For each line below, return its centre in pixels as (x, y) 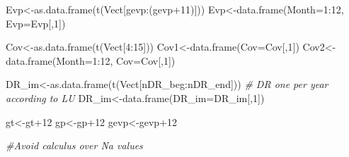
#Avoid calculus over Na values (74, 145)
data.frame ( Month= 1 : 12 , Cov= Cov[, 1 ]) (91, 60)
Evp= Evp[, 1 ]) (36, 23)
